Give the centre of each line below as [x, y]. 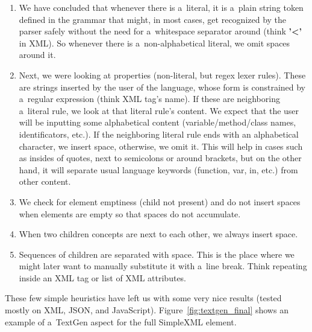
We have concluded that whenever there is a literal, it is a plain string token [161, 7]
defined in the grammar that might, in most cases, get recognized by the [153, 19]
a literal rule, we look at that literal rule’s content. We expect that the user [159, 110]
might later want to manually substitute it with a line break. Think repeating [163, 266]
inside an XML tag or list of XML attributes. [103, 277]
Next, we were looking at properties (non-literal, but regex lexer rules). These [162, 75]
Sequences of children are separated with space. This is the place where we [157, 254]
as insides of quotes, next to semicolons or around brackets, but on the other [160, 158]
